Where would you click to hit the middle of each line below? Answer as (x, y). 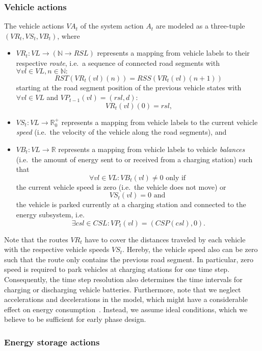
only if (176, 178)
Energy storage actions (52, 342)
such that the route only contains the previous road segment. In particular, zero (129, 259)
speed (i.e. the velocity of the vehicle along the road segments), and (121, 132)
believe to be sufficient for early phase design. (75, 319)
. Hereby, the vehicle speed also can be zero (190, 249)
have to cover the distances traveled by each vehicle (165, 239)
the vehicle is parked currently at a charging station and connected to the (131, 204)
